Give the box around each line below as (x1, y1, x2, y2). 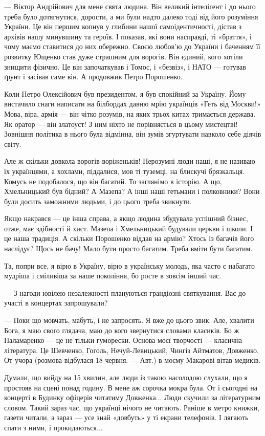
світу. (4, 138, 21, 149)
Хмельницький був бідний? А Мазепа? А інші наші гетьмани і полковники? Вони (4, 186, 260, 197)
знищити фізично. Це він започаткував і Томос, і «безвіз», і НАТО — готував (4, 61, 246, 72)
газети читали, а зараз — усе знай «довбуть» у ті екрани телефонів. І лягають (4, 412, 249, 423)
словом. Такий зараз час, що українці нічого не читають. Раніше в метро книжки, (4, 402, 259, 412)
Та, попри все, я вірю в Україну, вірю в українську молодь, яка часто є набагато (4, 260, 255, 271)
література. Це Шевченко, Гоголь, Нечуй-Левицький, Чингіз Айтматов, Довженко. (4, 344, 259, 355)
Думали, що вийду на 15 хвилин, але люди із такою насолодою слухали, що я (4, 372, 248, 382)
